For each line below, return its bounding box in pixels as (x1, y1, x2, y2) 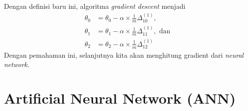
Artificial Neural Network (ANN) (4, 88, 236, 108)
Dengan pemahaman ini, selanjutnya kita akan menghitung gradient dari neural (4, 49, 244, 60)
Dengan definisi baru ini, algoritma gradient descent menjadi (4, 1, 186, 11)
